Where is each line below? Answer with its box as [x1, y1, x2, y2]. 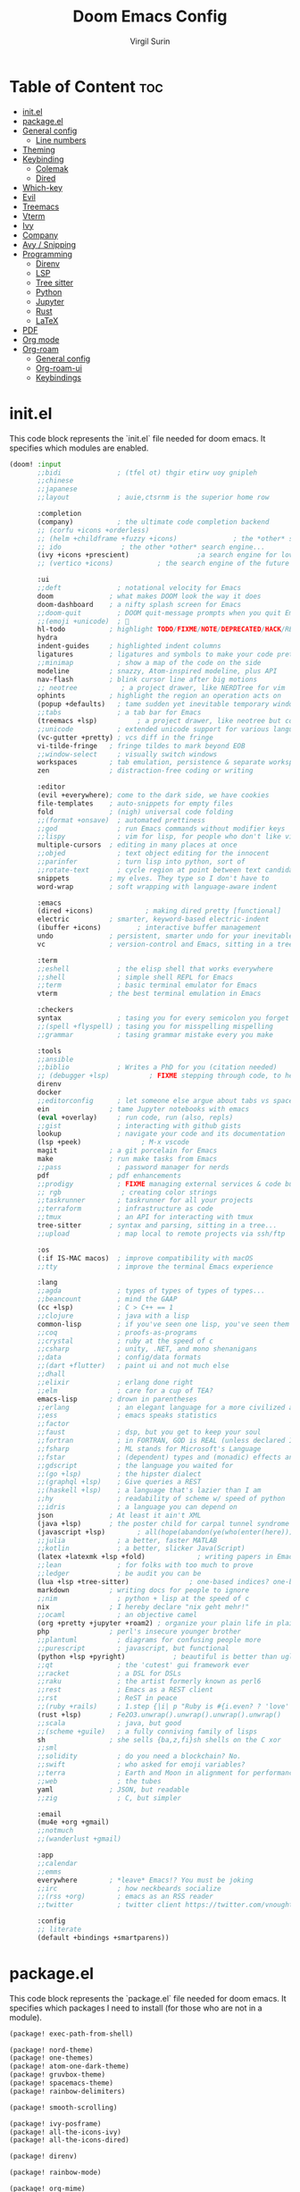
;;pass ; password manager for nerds [37, 1162, 229, 1172]
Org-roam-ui [35, 362, 83, 373]
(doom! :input [9, 459, 62, 468]
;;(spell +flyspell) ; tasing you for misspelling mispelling [37, 1022, 274, 1031]
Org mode [21, 333, 60, 345]
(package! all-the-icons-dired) [9, 2136, 129, 2145]
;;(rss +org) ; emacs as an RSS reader [37, 1893, 214, 1901]
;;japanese [37, 485, 78, 493]
